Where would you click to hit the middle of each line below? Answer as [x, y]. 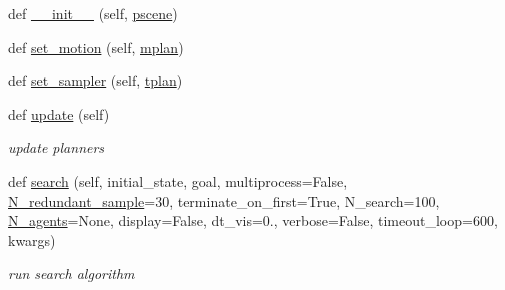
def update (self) [59, 113]
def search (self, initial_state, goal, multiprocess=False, [178, 180]
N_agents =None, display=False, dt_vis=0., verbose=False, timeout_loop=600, [253, 220]
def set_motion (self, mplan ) [96, 46]
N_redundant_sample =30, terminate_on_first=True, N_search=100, [224, 200]
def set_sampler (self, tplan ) [95, 80]
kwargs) [32, 239]
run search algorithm [71, 273]
